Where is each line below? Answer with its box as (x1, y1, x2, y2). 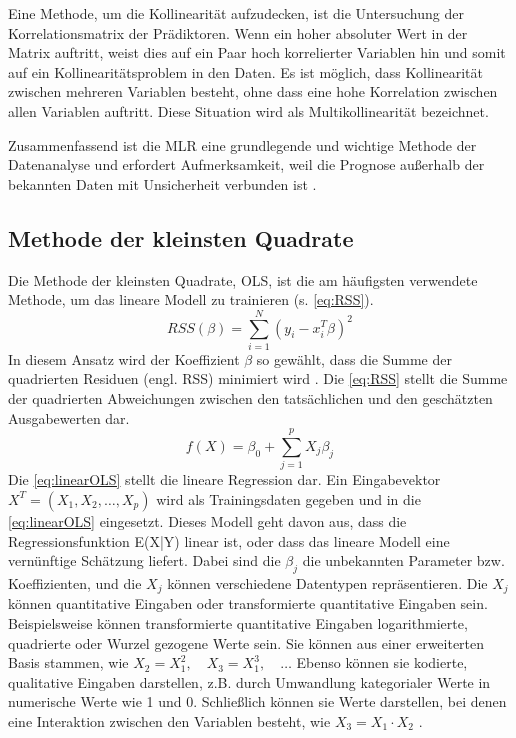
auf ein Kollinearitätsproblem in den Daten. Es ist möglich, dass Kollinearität (8, 61, 483, 82)
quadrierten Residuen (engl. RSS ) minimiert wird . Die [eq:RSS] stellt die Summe (8, 368, 508, 389)
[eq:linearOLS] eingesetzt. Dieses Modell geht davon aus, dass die (8, 510, 407, 531)
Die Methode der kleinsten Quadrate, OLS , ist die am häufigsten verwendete (8, 269, 478, 290)
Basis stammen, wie (8, 652, 129, 673)
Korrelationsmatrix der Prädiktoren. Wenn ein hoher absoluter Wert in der (8, 22, 468, 43)
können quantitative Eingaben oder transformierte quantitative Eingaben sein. (8, 593, 488, 614)
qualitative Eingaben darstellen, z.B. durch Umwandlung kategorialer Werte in (8, 671, 491, 692)
